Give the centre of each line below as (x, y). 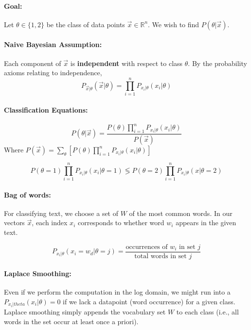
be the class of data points (86, 24)
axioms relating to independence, (53, 73)
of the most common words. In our (181, 213)
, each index (50, 223)
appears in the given (206, 223)
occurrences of (147, 247)
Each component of (33, 63)
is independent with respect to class (126, 63)
